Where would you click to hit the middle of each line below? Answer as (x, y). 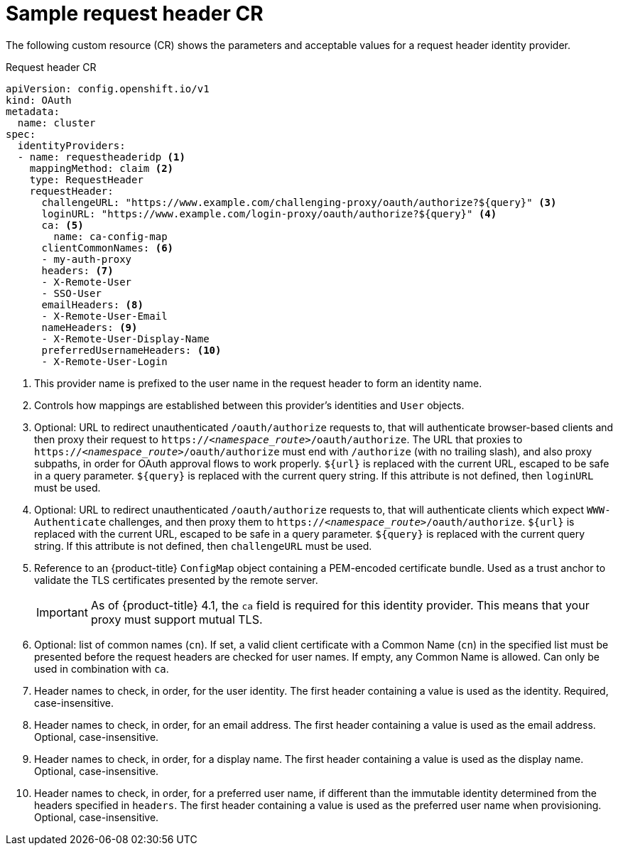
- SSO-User (71, 293)
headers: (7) (77, 270)
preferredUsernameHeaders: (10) (131, 350)
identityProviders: (71, 145)
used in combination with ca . (102, 668)
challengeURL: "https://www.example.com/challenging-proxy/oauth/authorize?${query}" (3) (299, 202)
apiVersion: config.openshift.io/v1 (108, 88)
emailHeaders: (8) (92, 304)
